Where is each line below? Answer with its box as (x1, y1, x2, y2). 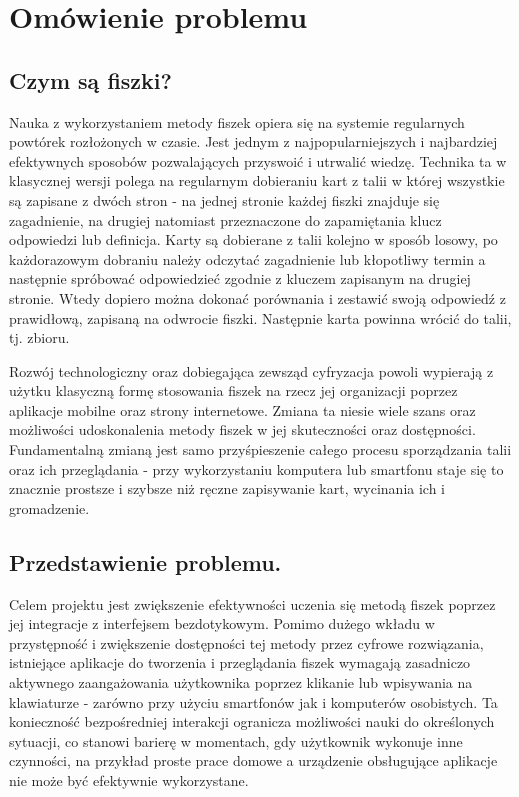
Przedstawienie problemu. (9, 546, 282, 577)
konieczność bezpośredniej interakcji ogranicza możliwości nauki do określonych (9, 711, 495, 732)
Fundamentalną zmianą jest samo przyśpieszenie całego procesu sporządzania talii (9, 439, 512, 460)
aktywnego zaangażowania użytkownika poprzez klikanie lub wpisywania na (9, 672, 473, 693)
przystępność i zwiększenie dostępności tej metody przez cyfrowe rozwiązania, (9, 632, 484, 653)
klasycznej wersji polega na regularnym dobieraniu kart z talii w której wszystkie (9, 170, 505, 191)
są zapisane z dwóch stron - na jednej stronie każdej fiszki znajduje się (9, 189, 440, 210)
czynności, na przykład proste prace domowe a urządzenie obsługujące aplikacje (9, 750, 498, 771)
